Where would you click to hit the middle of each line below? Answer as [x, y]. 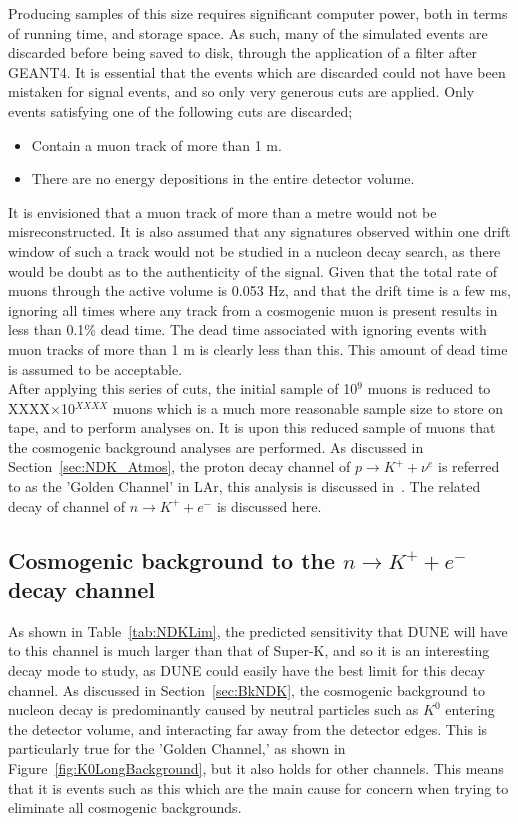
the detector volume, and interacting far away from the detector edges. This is [248, 728]
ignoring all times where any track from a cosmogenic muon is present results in [253, 309]
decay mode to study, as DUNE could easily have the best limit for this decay [246, 670]
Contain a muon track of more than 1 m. [156, 144]
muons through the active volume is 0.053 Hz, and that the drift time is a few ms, [259, 290]
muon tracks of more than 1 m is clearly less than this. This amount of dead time [258, 348]
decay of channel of [67, 505]
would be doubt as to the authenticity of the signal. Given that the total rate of [253, 270]
